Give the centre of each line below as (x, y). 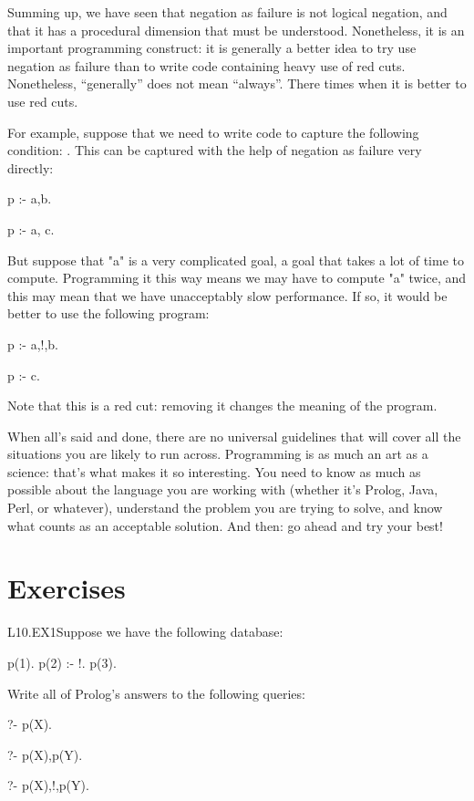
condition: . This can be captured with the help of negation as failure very (215, 150)
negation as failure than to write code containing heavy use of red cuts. (206, 65)
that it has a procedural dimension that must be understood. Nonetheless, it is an (236, 30)
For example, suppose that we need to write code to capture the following (213, 132)
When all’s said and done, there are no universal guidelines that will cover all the (234, 436)
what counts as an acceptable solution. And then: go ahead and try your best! (225, 525)
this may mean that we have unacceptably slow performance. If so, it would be (227, 295)
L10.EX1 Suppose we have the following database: (145, 632)
